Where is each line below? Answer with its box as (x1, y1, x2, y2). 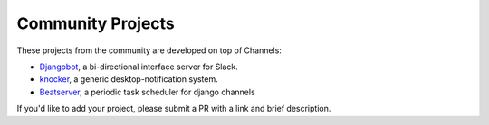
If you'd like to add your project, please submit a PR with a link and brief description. (16, 103, 331, 114)
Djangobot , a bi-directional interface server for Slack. (39, 61, 239, 72)
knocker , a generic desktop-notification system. (39, 74, 218, 85)
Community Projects (16, 13, 176, 33)
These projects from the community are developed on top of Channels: (16, 45, 283, 56)
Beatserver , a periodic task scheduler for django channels (39, 86, 255, 97)
